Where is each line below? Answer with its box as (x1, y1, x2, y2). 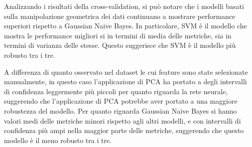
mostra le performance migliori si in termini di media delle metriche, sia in (4, 30, 232, 40)
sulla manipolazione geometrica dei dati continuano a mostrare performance (4, 10, 236, 21)
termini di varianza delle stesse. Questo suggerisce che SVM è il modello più (4, 40, 236, 50)
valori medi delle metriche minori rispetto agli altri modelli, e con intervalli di (4, 115, 241, 126)
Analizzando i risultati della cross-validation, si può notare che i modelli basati (4, 1, 244, 11)
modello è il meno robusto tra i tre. (4, 135, 112, 145)
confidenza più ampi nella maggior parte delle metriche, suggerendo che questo (4, 125, 244, 136)
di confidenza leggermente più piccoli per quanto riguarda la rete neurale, (4, 86, 228, 96)
